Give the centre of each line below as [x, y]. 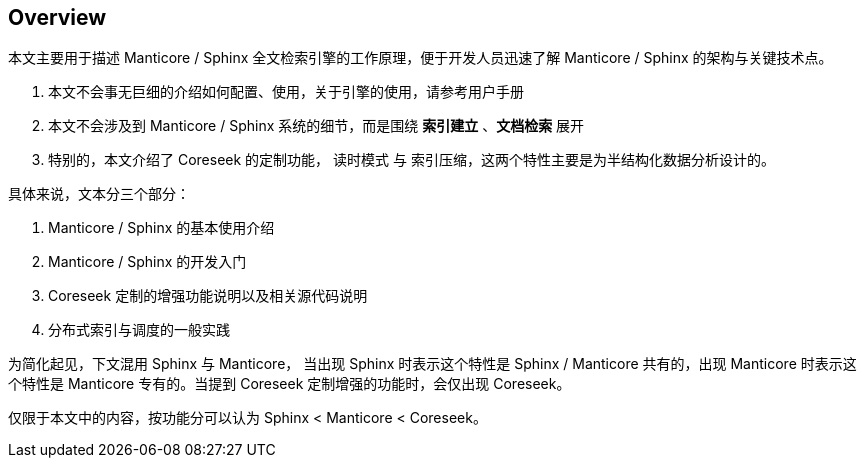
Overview [57, 17]
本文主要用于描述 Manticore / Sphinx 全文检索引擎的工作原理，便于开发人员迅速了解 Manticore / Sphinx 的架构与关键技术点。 [420, 58]
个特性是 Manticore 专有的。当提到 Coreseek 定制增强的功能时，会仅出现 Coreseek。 [289, 384]
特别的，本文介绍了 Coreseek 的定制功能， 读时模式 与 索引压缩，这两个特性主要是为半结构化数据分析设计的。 [411, 160]
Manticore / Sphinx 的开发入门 [147, 262]
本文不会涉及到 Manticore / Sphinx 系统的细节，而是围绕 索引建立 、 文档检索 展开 [316, 126]
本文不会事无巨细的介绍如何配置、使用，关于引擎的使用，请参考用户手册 [286, 92]
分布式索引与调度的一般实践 [139, 330]
